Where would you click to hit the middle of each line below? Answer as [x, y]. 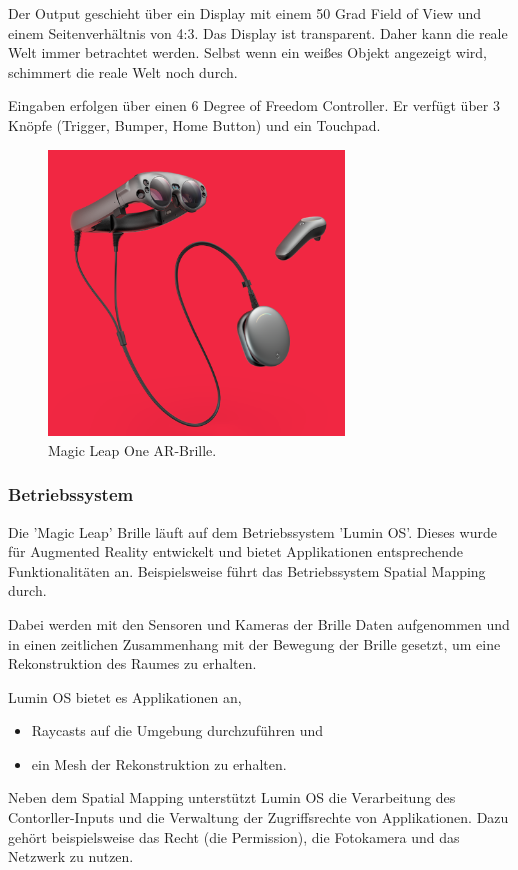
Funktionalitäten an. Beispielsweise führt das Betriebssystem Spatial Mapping [247, 570]
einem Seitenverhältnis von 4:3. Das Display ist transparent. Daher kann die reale [258, 32]
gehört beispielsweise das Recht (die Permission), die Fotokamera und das [234, 836]
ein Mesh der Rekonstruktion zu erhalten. [159, 763]
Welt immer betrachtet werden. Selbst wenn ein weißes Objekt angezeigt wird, [247, 52]
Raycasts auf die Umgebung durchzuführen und [177, 730]
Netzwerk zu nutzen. [71, 856]
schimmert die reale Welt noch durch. [123, 71]
